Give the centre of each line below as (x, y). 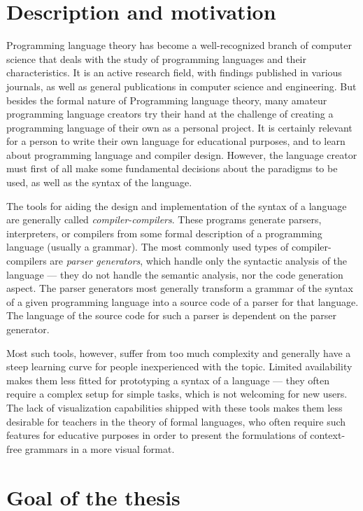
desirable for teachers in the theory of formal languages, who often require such (176, 421)
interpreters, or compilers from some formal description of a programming (164, 233)
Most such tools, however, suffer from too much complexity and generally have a (179, 352)
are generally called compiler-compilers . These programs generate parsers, (164, 219)
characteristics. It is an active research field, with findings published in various (174, 72)
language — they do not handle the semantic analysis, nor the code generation (175, 274)
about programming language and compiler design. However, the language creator (182, 154)
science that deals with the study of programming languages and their (156, 58)
